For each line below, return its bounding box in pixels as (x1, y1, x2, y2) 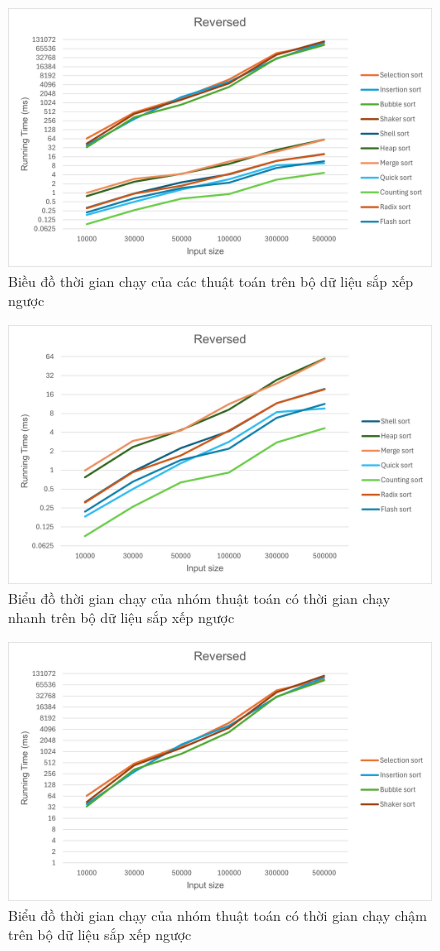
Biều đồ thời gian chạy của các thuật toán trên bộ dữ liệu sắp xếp (8, 270, 414, 291)
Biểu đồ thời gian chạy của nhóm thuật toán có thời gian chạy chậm (8, 904, 428, 925)
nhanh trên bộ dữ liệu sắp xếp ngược (8, 607, 235, 628)
